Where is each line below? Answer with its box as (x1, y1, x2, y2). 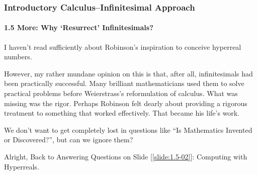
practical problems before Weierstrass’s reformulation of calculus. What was (4, 88, 238, 99)
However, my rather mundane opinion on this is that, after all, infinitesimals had (4, 68, 253, 78)
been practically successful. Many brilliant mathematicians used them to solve (4, 78, 244, 89)
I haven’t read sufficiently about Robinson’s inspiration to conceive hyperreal (4, 41, 241, 52)
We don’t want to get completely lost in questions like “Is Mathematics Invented (4, 124, 252, 135)
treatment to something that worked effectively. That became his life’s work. (4, 108, 240, 118)
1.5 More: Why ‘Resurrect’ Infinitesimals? (4, 22, 153, 33)
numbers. (4, 51, 32, 62)
